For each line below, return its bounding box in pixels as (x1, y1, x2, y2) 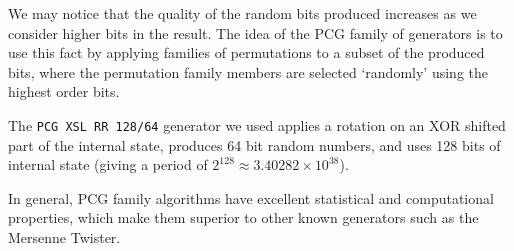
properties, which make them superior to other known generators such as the (8, 207, 479, 228)
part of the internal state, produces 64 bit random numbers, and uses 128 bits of (8, 134, 501, 155)
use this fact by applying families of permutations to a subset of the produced (8, 42, 485, 63)
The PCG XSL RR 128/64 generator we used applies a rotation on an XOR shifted (8, 114, 506, 135)
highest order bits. (8, 81, 120, 102)
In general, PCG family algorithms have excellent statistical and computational (8, 187, 494, 208)
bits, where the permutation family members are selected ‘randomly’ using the (8, 61, 488, 82)
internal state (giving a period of (8, 154, 208, 175)
